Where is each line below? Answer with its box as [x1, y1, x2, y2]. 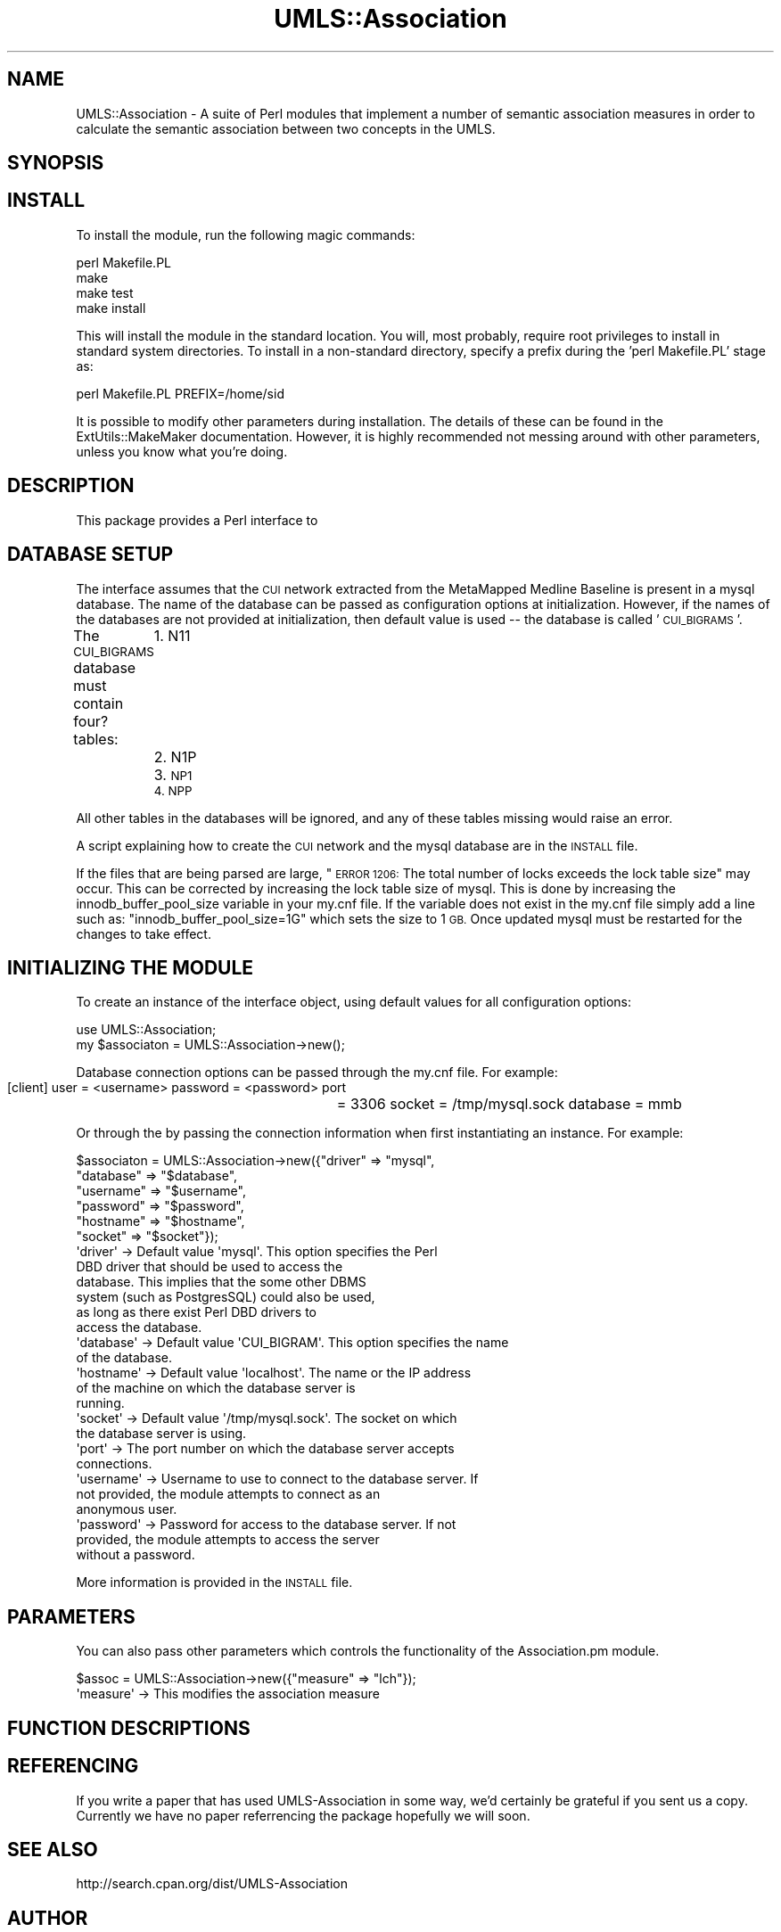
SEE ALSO [7, 1837, 98, 1861]
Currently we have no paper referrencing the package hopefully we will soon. [76, 1807, 530, 1823]
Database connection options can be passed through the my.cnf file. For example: [76, 1065, 558, 1081]
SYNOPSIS [7, 152, 104, 175]
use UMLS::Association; [76, 1022, 217, 1038]
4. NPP [153, 783, 193, 798]
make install [76, 300, 146, 316]
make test [76, 284, 134, 300]
